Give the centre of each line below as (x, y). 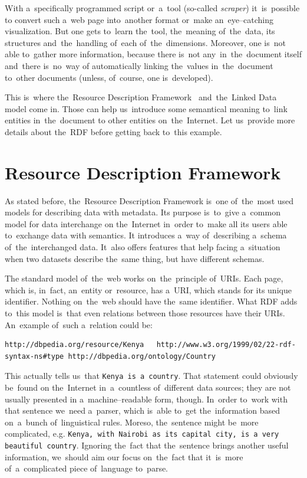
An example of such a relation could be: (79, 324)
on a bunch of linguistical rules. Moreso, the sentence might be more (132, 422)
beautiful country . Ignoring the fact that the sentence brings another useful (147, 445)
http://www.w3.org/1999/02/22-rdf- (226, 345)
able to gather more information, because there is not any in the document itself (153, 54)
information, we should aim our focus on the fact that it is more (124, 456)
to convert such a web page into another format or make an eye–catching (139, 19)
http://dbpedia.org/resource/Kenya (75, 345)
